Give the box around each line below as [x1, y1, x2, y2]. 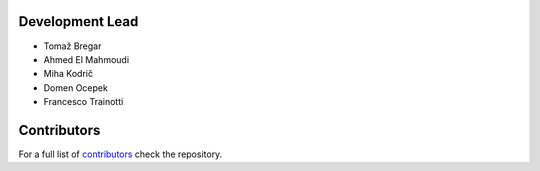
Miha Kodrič [43, 68, 94, 80]
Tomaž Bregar [43, 40, 102, 52]
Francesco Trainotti [43, 96, 124, 108]
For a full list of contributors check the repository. [18, 148, 223, 160]
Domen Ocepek [43, 81, 109, 94]
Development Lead [18, 13, 139, 30]
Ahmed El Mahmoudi [43, 53, 130, 65]
